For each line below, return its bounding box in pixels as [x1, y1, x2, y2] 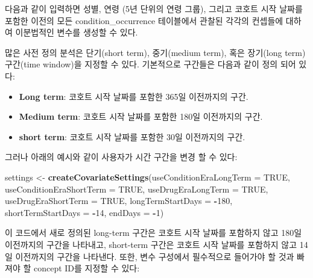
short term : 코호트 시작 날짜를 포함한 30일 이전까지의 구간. [19, 130, 245, 143]
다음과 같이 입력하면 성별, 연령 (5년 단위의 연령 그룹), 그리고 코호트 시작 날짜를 [5, 2, 303, 14]
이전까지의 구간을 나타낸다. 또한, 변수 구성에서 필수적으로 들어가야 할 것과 [15, 250, 294, 262]
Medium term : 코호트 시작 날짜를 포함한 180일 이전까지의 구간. [19, 110, 263, 123]
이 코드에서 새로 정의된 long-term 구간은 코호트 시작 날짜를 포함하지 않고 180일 [5, 226, 302, 239]
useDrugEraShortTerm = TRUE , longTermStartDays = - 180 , [5, 194, 233, 207]
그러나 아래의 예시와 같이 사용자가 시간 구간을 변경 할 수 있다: [5, 150, 238, 163]
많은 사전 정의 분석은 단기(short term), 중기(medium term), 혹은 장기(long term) [5, 46, 306, 58]
